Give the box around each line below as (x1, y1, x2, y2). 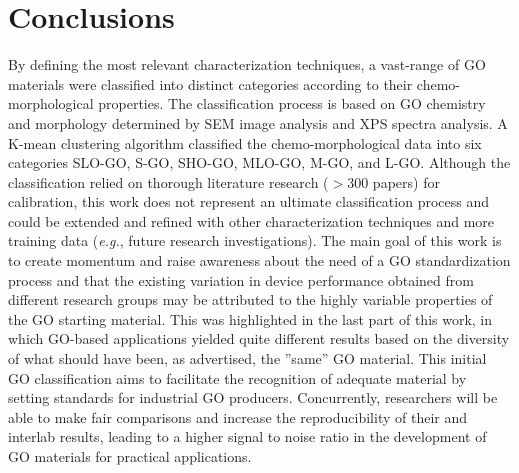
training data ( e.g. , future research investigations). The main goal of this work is (8, 230, 502, 251)
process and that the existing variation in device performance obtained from (8, 269, 474, 290)
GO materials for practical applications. (8, 446, 252, 466)
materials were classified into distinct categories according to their (8, 73, 413, 94)
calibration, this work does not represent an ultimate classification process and (8, 191, 490, 212)
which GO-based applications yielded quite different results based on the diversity (8, 328, 510, 349)
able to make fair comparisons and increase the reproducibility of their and (8, 406, 467, 427)
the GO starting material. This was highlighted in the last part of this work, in (8, 308, 493, 329)
